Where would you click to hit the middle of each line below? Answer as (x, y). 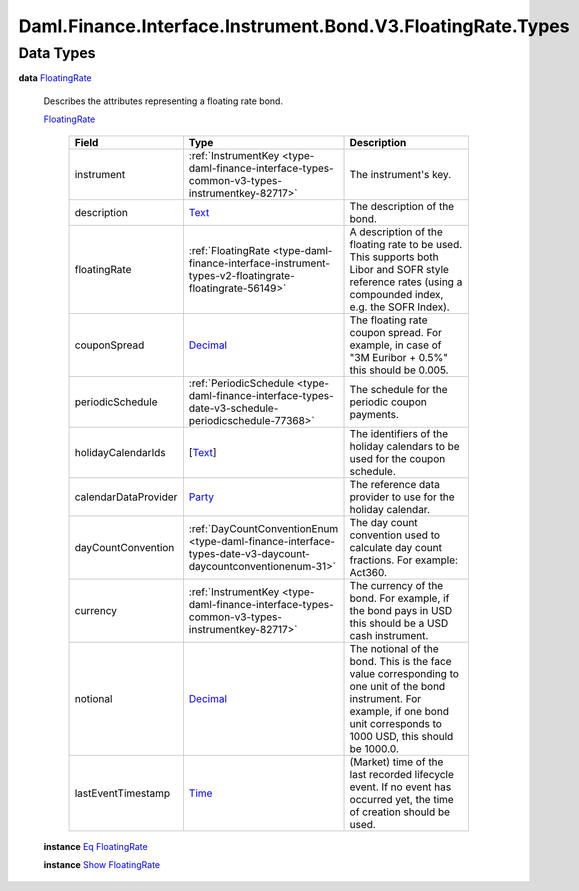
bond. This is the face (400, 661)
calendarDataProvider (126, 497)
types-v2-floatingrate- (241, 275)
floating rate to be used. (406, 244)
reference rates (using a (406, 282)
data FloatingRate (55, 78)
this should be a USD (399, 623)
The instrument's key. (400, 174)
